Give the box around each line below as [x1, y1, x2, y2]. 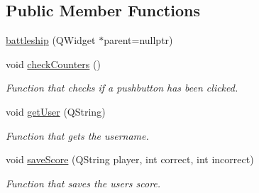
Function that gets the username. [6, 128, 149, 143]
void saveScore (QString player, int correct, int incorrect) [6, 152, 254, 167]
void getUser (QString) [6, 104, 106, 118]
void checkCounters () [6, 56, 101, 71]
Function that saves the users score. [6, 175, 161, 190]
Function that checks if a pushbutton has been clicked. [6, 80, 238, 95]
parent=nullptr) [104, 33, 173, 48]
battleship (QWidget [6, 33, 96, 48]
